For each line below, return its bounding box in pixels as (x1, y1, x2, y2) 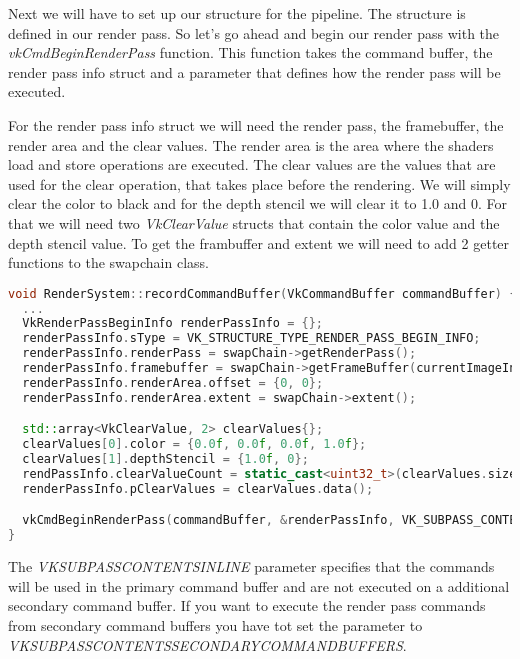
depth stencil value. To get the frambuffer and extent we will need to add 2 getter (8, 232, 510, 253)
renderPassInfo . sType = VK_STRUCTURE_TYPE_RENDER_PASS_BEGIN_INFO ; (22, 331, 481, 346)
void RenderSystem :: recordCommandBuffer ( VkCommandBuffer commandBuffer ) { (8, 286, 517, 301)
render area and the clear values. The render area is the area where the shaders (8, 134, 494, 155)
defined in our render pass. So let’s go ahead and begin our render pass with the (8, 22, 500, 43)
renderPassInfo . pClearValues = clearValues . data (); (22, 481, 374, 496)
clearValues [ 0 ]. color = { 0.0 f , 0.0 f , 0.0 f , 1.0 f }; (22, 437, 367, 452)
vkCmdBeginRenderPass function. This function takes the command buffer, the (8, 42, 493, 63)
